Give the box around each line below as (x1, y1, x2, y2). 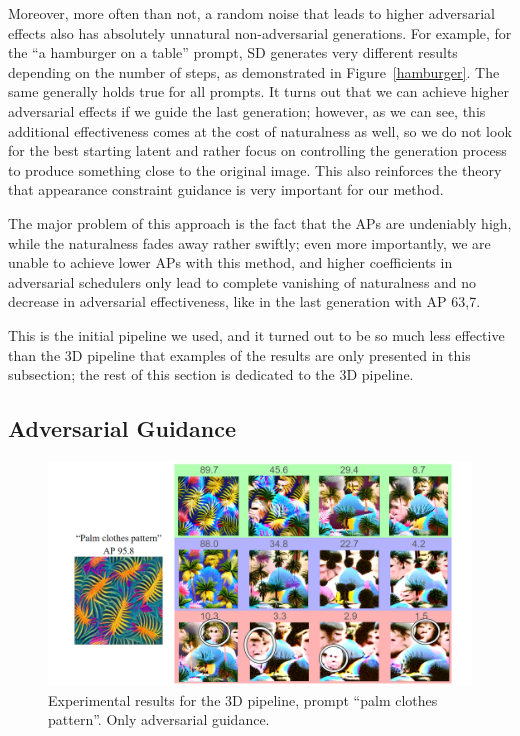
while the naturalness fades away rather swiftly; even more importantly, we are (8, 232, 491, 253)
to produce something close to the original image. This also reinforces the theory (8, 159, 502, 180)
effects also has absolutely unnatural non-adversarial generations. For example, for (8, 22, 512, 43)
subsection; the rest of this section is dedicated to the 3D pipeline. (8, 364, 414, 385)
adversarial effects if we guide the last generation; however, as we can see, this (8, 100, 486, 121)
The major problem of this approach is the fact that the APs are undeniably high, (8, 212, 512, 233)
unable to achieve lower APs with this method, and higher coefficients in (8, 252, 453, 273)
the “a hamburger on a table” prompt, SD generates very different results (8, 42, 458, 63)
